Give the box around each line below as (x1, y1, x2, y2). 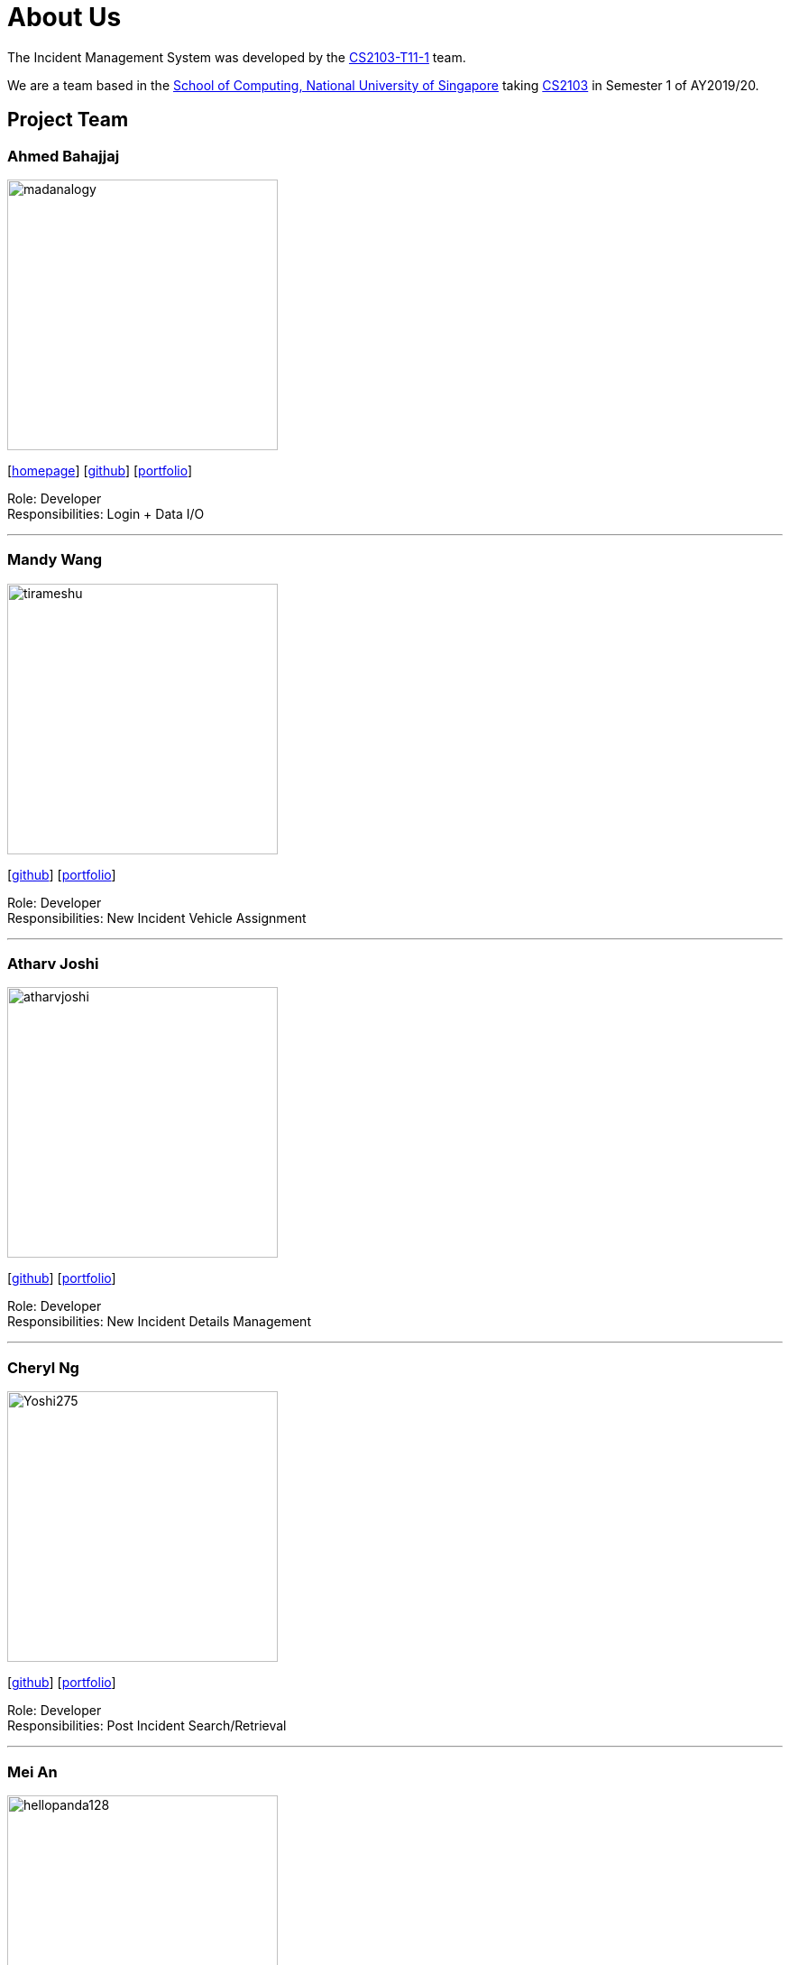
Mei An (7, 1762, 58, 1781)
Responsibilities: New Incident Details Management (7, 1314, 311, 1330)
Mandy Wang (7, 550, 103, 569)
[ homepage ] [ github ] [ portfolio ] (7, 462, 193, 478)
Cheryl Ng (7, 1358, 79, 1377)
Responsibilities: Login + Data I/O (7, 505, 205, 521)
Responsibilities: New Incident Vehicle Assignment (7, 909, 307, 926)
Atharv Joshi (7, 955, 99, 973)
